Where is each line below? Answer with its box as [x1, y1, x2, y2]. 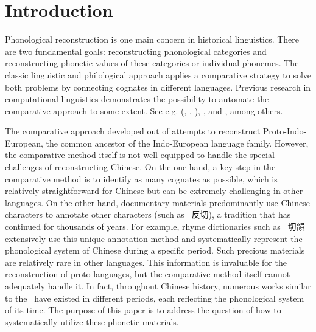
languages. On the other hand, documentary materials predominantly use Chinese [5, 196, 310, 209]
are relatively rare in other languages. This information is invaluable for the [5, 255, 287, 268]
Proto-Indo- [262, 125, 307, 137]
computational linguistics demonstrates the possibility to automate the [5, 92, 269, 105]
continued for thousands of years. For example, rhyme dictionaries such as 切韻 [5, 220, 305, 233]
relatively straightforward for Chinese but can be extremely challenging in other [5, 184, 303, 197]
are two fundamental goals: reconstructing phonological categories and [5, 44, 267, 57]
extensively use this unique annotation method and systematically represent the [5, 232, 303, 244]
